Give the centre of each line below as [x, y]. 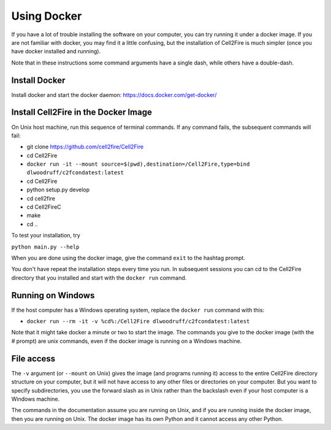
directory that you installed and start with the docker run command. [99, 278]
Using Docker [47, 16]
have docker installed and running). [56, 52]
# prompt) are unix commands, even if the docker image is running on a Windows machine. [127, 341]
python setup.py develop [58, 190]
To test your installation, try [46, 236]
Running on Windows [53, 295]
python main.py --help [45, 247]
